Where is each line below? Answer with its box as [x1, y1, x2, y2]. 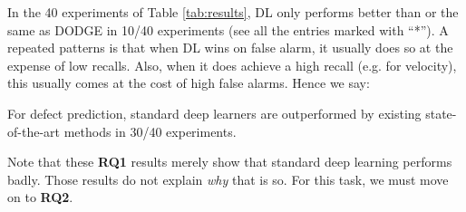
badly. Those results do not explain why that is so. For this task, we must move [7, 169, 449, 188]
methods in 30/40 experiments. [63, 121, 237, 140]
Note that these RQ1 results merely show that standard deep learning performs [7, 152, 452, 171]
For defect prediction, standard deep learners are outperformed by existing [7, 103, 422, 122]
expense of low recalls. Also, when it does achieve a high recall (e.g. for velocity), [7, 55, 457, 74]
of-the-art [7, 121, 60, 140]
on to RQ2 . [7, 188, 73, 207]
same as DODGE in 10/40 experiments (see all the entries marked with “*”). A [7, 20, 449, 39]
